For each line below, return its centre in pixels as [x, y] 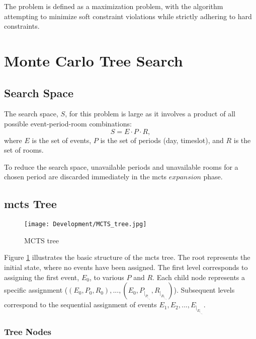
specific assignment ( [36, 290]
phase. [213, 177]
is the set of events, [62, 140]
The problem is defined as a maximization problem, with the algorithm [114, 6]
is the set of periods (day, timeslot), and [162, 140]
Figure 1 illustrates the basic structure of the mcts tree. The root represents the [127, 257]
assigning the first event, [42, 277]
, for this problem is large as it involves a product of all [150, 114]
